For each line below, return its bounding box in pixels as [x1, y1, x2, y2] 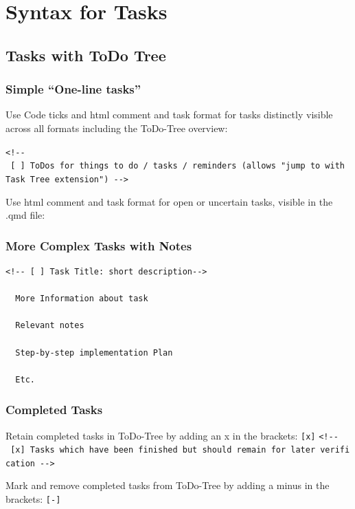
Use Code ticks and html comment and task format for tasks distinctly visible [5, 107, 333, 122]
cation [5, 458, 35, 468]
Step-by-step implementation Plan [15, 347, 173, 358]
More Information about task [15, 294, 148, 304]
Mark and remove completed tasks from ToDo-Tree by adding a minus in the [5, 478, 330, 492]
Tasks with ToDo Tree [5, 44, 166, 65]
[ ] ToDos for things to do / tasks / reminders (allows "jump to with [10, 161, 345, 171]
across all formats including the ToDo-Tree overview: [5, 120, 228, 135]
